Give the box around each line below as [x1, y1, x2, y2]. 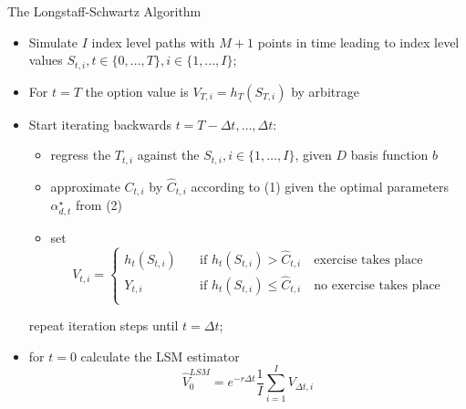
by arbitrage [291, 81, 359, 100]
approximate [50, 176, 120, 195]
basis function [350, 145, 429, 164]
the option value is [85, 81, 189, 100]
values [28, 50, 63, 69]
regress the [50, 145, 111, 164]
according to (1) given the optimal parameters [191, 176, 450, 195]
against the [137, 145, 200, 164]
